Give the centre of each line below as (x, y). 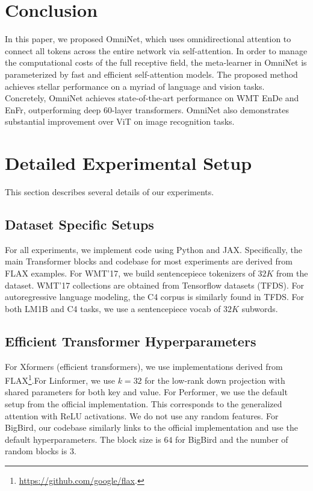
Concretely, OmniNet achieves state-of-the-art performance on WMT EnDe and (152, 98)
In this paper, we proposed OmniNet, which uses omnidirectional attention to (148, 39)
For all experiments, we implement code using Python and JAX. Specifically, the (153, 249)
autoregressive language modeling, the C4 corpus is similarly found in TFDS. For (155, 297)
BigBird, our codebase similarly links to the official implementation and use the (151, 427)
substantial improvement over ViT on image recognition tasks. (120, 121)
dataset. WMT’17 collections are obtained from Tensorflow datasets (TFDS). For (154, 285)
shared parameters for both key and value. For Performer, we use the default (146, 392)
